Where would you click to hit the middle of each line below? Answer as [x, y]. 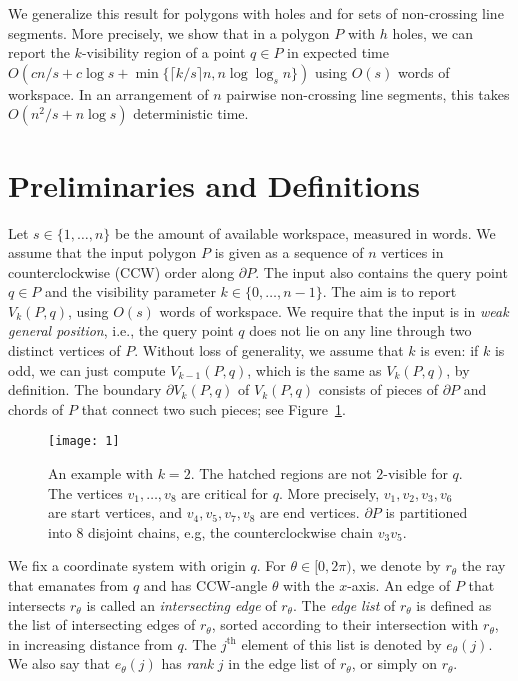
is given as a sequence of [289, 252]
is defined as [454, 604]
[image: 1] [84, 441]
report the [39, 52]
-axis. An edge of [399, 585]
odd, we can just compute [87, 369]
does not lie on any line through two [360, 330]
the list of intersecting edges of [102, 624]
